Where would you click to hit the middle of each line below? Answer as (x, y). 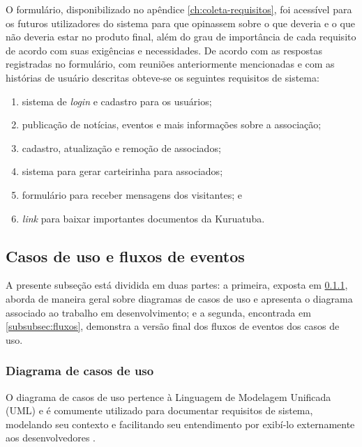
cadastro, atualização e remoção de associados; (121, 147)
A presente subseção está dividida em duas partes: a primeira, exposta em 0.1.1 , (177, 285)
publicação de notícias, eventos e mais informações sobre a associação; (172, 124)
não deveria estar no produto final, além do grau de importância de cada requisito (181, 37)
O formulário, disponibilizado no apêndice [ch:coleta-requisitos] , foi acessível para (179, 9)
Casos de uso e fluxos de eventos (125, 256)
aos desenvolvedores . (51, 438)
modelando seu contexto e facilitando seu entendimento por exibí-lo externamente (180, 424)
